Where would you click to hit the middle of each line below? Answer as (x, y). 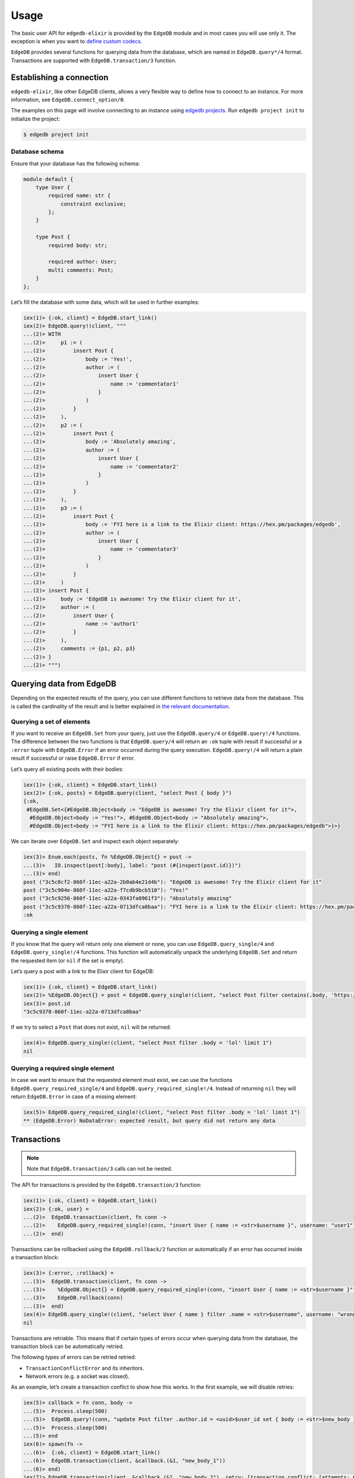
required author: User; (83, 262)
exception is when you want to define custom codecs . (77, 41)
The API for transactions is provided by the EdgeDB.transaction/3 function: (106, 1185)
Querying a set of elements (51, 721)
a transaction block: (35, 1257)
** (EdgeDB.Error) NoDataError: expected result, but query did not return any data (149, 1121)
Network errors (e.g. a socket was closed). (78, 1376)
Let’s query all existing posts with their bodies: (67, 769)
